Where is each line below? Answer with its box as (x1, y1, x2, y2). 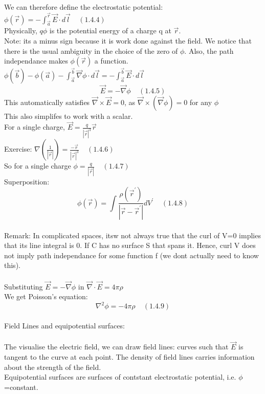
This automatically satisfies (4, 96, 90, 107)
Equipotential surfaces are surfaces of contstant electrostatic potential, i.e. (4, 371, 236, 382)
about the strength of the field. (4, 361, 101, 372)
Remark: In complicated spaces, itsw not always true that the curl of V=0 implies (4, 230, 261, 240)
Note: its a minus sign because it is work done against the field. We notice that (4, 35, 252, 46)
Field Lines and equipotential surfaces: (4, 320, 125, 331)
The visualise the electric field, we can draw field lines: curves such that (4, 341, 229, 352)
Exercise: (4, 143, 32, 154)
